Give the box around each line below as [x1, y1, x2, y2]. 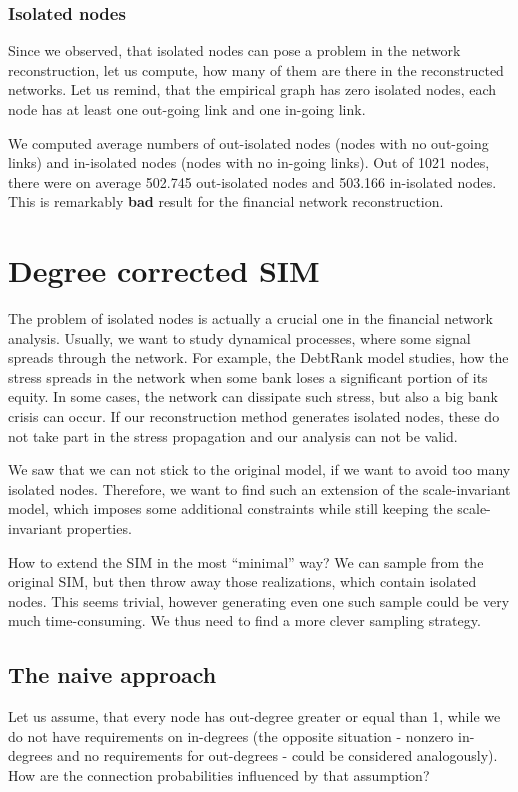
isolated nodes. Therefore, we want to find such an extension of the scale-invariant [8, 478, 511, 499]
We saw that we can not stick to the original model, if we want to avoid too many [8, 459, 511, 480]
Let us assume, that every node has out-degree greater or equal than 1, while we [8, 706, 501, 727]
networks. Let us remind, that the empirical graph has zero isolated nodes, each [8, 79, 497, 100]
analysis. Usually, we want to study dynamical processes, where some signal [8, 327, 471, 348]
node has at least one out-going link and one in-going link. [8, 99, 366, 119]
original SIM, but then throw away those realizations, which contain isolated [8, 571, 477, 592]
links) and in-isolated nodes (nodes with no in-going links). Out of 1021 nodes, [8, 152, 490, 173]
